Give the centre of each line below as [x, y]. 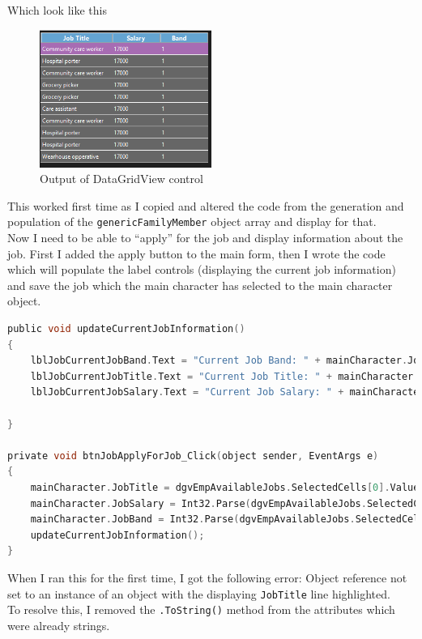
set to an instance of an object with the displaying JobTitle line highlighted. [199, 593]
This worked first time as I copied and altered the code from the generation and [206, 205]
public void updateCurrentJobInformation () [126, 329]
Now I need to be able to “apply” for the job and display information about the [205, 238]
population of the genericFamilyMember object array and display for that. [192, 222]
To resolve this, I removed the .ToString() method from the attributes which [201, 609]
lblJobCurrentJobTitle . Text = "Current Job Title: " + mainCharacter [222, 376]
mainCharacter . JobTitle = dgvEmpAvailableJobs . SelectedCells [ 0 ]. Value [225, 488]
